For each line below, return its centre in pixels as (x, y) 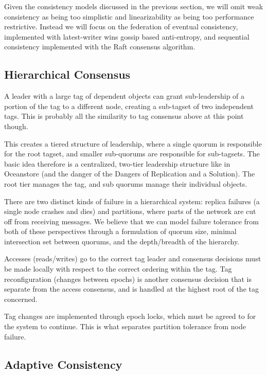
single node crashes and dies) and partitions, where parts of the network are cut (130, 211)
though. (16, 126)
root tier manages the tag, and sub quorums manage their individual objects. (126, 183)
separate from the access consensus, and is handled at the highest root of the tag (131, 289)
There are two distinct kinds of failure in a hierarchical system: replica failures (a (132, 201)
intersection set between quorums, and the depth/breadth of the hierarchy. (122, 241)
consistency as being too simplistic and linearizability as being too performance (129, 16)
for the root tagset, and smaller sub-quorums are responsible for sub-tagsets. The (132, 154)
